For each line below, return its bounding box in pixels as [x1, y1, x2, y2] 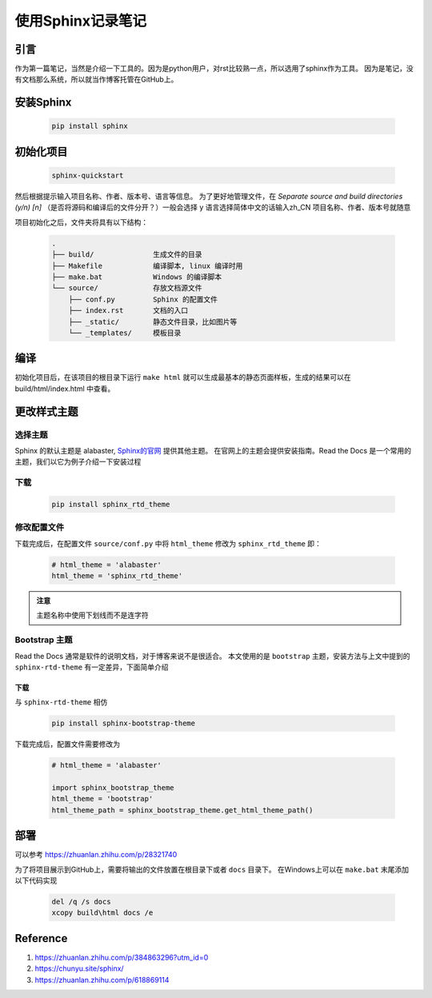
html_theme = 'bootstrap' [51, 794, 154, 804]
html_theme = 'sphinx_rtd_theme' [51, 572, 183, 581]
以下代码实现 [14, 876, 58, 885]
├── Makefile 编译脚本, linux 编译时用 [51, 261, 243, 270]
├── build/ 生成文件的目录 [51, 250, 202, 259]
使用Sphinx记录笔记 [14, 12, 147, 30]
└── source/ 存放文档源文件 [51, 284, 202, 293]
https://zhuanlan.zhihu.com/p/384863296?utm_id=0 [34, 952, 209, 962]
